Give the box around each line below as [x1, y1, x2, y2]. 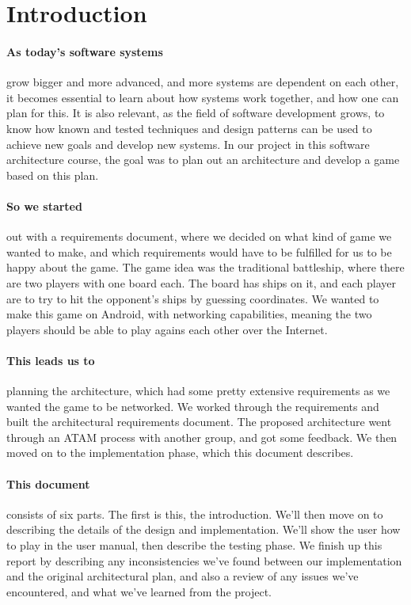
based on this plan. [6, 166, 99, 183]
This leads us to [6, 352, 95, 368]
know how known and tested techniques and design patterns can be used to [6, 120, 372, 136]
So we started [6, 197, 82, 214]
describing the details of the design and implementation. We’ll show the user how [6, 521, 401, 538]
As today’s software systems [6, 43, 163, 59]
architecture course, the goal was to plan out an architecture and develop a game [6, 151, 400, 168]
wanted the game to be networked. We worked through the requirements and [6, 398, 379, 414]
